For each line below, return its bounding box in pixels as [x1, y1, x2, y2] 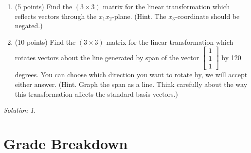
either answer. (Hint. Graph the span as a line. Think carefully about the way [15, 79, 248, 89]
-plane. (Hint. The [112, 11, 166, 21]
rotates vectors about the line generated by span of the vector [15, 52, 199, 62]
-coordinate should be [175, 11, 240, 21]
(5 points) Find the [15, 1, 72, 11]
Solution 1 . [3, 105, 36, 115]
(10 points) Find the [15, 36, 76, 47]
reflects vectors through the [15, 11, 97, 21]
